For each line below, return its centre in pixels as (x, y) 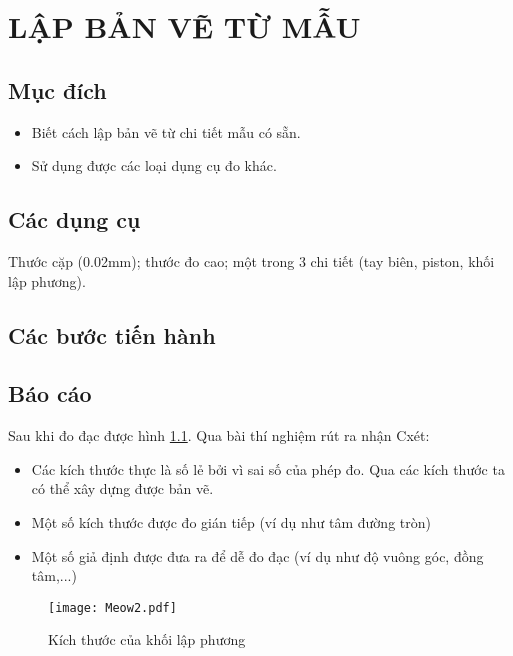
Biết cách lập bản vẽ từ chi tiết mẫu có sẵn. (166, 131)
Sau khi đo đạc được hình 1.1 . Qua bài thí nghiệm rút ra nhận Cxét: (219, 435)
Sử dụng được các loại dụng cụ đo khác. (154, 165)
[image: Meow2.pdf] (112, 607)
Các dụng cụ (74, 219)
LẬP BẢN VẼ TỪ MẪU (184, 26)
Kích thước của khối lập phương (147, 639)
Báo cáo (50, 393)
